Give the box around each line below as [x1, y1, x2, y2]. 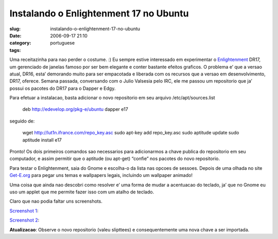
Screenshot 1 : [9, 208, 39, 214]
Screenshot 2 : [9, 217, 40, 223]
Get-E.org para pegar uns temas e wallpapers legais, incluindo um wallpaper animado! [9, 172, 193, 178]
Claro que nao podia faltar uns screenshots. [9, 198, 102, 205]
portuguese [50, 40, 75, 46]
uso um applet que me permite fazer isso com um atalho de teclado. [9, 189, 154, 195]
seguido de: [9, 118, 35, 124]
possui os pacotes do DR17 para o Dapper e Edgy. [9, 85, 116, 91]
